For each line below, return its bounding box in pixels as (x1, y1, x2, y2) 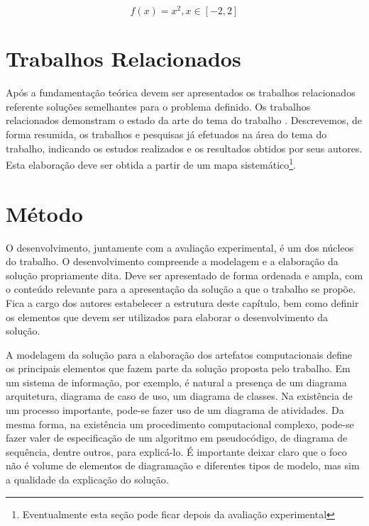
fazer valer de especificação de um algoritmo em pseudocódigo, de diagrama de (6, 430, 348, 445)
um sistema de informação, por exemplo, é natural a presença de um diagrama (6, 374, 347, 389)
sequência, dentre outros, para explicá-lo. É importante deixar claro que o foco (6, 444, 347, 459)
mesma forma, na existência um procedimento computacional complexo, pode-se (6, 416, 354, 431)
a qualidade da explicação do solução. (6, 472, 169, 487)
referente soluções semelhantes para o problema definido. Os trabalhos (6, 99, 311, 113)
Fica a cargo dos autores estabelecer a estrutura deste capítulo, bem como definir (6, 295, 359, 310)
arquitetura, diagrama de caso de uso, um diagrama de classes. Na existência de (6, 388, 353, 403)
